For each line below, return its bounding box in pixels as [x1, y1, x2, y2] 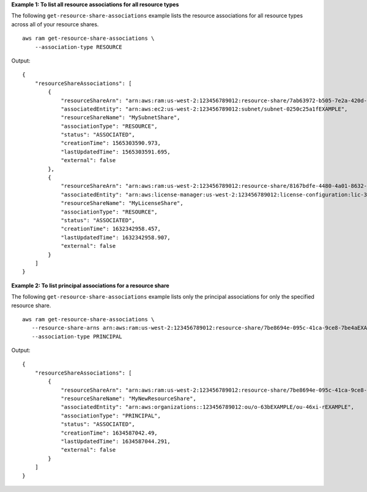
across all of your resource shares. [11, 20, 99, 28]
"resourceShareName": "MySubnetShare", [61, 114, 180, 121]
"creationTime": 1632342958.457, [61, 225, 161, 233]
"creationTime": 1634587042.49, [61, 429, 158, 436]
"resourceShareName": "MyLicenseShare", [61, 199, 183, 207]
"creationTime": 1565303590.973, [61, 140, 161, 147]
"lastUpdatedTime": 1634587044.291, [61, 438, 171, 445]
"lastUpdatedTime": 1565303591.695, [61, 148, 171, 155]
